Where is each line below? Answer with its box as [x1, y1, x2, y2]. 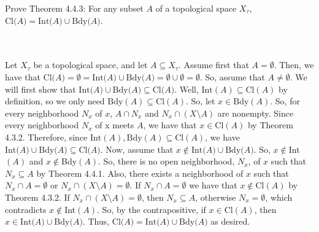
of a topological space [155, 2, 237, 14]
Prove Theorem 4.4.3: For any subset [5, 2, 144, 14]
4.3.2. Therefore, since [5, 130, 88, 143]
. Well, [174, 82, 199, 95]
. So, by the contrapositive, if [97, 203, 206, 215]
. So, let [186, 95, 215, 107]
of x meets [95, 118, 134, 131]
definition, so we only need [5, 95, 105, 107]
